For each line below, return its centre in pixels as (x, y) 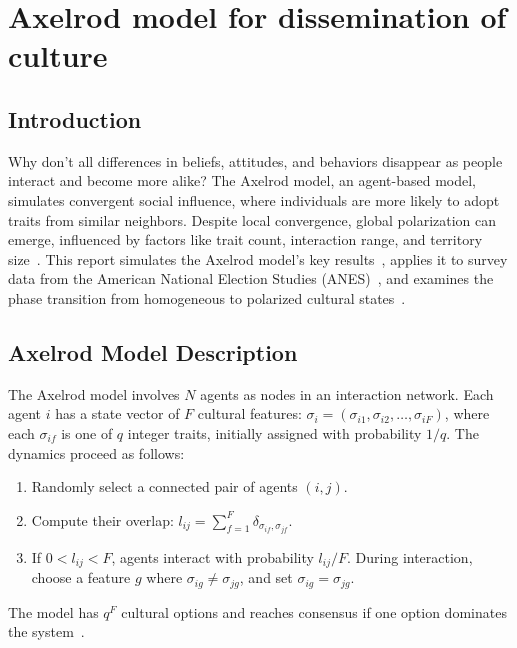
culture (58, 55)
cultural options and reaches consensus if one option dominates (314, 611)
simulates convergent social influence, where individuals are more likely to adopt (254, 199)
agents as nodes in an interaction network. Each (347, 393)
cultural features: (249, 413)
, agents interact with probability (212, 556)
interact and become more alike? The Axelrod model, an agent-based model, (242, 180)
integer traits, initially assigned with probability (274, 432)
